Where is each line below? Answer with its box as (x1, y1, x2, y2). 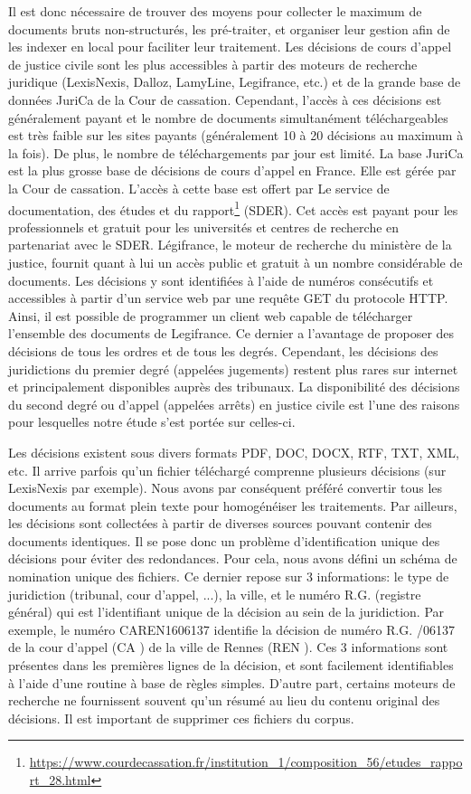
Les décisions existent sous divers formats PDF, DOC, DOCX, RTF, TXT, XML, (8, 442, 460, 461)
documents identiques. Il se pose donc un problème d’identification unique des (8, 531, 440, 550)
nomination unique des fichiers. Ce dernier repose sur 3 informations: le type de (8, 567, 449, 586)
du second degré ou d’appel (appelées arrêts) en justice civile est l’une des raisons (8, 394, 460, 413)
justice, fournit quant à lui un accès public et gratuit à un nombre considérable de (8, 252, 463, 271)
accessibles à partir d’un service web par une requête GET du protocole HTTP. (8, 288, 448, 307)
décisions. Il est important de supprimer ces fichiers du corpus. (8, 708, 354, 727)
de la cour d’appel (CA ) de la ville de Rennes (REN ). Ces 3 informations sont (8, 638, 448, 657)
